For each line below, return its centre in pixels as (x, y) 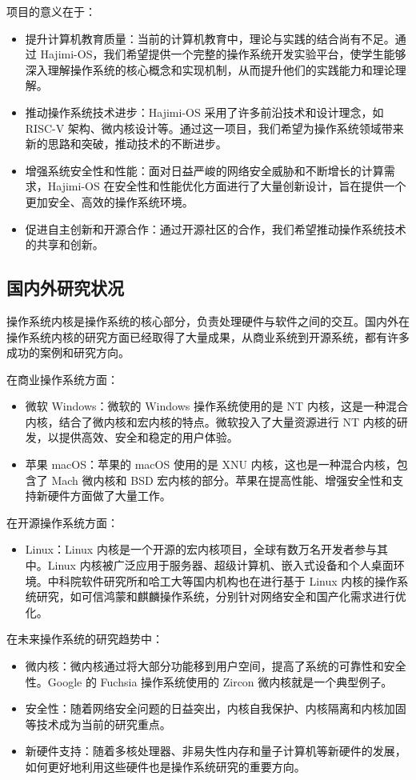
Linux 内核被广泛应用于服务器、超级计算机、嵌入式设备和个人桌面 (220, 565)
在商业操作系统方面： (62, 379)
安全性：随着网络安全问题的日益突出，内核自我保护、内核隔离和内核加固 (216, 708)
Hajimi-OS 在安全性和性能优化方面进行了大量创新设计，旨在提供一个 (227, 186)
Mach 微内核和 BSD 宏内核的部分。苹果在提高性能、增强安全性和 (222, 480)
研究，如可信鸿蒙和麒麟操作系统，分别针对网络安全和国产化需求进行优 (221, 596)
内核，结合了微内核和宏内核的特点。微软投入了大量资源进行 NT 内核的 (211, 421)
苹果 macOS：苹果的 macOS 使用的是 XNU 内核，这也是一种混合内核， (211, 464)
